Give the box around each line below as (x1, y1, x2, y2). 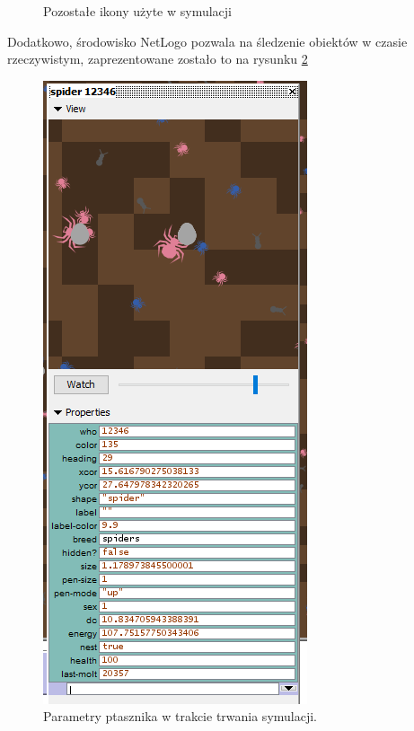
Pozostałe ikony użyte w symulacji (43, 2, 232, 20)
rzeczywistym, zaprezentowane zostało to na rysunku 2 (7, 49, 308, 68)
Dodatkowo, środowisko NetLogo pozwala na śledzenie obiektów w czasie (7, 31, 408, 50)
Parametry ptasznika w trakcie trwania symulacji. (43, 707, 318, 726)
